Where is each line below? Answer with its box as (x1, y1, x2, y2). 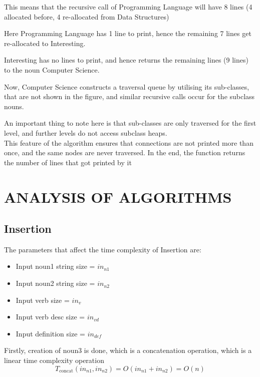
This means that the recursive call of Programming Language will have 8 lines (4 (4, 2, 252, 12)
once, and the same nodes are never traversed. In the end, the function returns (4, 147, 245, 158)
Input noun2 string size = (16, 278, 95, 288)
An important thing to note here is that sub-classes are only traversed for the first (4, 118, 256, 128)
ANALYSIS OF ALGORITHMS (4, 186, 232, 207)
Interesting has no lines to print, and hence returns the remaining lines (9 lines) (4, 55, 248, 65)
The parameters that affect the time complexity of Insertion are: (4, 244, 201, 254)
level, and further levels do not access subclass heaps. (4, 127, 167, 138)
